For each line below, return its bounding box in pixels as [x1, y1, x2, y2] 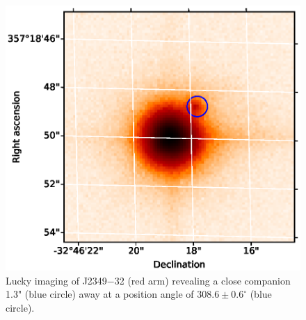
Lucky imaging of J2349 [6, 273, 107, 287]
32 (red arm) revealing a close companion [114, 273, 291, 287]
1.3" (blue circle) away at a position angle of [6, 287, 194, 301]
